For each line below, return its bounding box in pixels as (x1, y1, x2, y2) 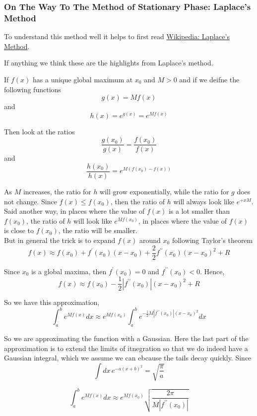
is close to (4, 225, 34, 236)
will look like (73, 215, 112, 226)
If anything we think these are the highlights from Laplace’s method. (4, 58, 213, 68)
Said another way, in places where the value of (4, 206, 145, 216)
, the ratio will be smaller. (58, 225, 137, 236)
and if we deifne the (179, 74, 240, 84)
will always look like (173, 196, 234, 206)
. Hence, (199, 266, 225, 276)
